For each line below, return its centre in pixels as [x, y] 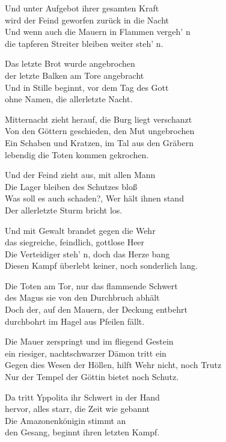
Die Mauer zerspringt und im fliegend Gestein [89, 341]
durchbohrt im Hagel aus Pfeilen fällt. [75, 321]
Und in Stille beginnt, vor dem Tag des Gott [87, 87]
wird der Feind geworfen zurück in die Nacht [87, 20]
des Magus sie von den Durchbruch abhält [82, 297]
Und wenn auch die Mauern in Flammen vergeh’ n [98, 32]
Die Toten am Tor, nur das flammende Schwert [91, 285]
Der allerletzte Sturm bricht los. [64, 210]
